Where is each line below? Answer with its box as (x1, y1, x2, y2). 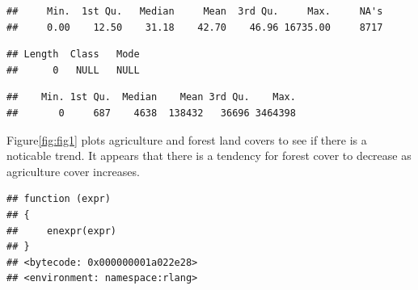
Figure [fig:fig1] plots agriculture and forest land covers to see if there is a (6, 131, 367, 148)
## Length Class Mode (6, 48, 140, 61)
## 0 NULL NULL (6, 64, 140, 76)
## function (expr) (6, 193, 111, 205)
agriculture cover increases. (6, 162, 140, 179)
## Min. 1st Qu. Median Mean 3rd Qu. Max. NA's (6, 6, 383, 17)
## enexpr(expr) (6, 225, 117, 237)
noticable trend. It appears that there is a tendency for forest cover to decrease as (6, 147, 412, 164)
